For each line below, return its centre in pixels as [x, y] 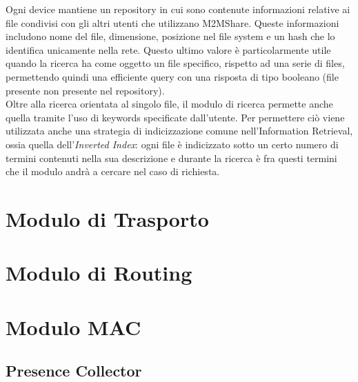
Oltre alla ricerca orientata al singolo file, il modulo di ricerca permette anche [169, 104]
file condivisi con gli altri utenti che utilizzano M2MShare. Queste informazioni [172, 22]
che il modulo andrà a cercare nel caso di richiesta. [113, 171]
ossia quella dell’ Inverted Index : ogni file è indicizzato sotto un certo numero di [172, 144]
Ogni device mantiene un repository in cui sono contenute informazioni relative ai [178, 9]
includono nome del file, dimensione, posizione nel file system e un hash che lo [170, 36]
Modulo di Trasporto [107, 218]
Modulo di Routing [99, 273]
